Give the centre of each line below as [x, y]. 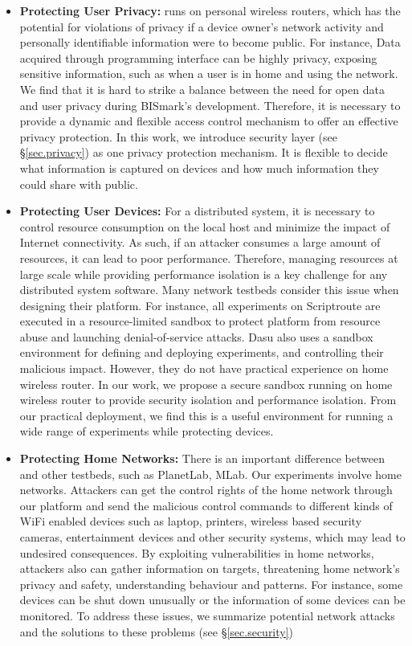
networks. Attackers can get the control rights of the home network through [206, 490]
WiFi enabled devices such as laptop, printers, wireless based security [191, 521]
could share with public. [79, 184]
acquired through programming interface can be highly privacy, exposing [198, 57]
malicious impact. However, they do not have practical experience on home [204, 368]
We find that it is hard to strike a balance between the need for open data [202, 89]
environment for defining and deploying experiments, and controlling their [202, 352]
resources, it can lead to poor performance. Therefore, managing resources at [209, 258]
